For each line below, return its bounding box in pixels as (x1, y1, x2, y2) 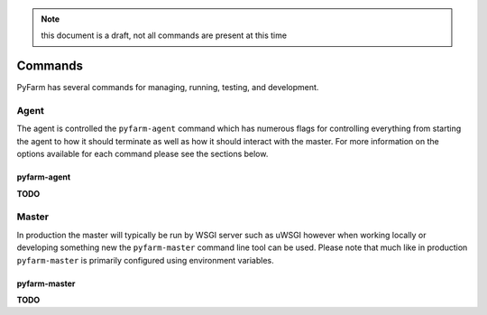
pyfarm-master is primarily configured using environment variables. (16, 255, 274, 265)
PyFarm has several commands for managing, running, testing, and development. (16, 82, 319, 93)
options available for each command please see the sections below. (16, 149, 269, 160)
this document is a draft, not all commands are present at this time (41, 30, 288, 41)
